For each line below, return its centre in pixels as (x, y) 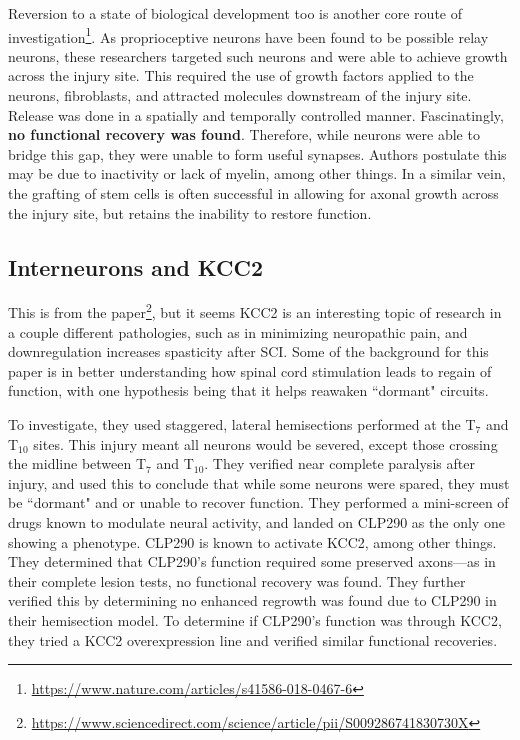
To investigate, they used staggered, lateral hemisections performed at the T (242, 424)
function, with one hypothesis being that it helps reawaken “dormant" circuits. (248, 390)
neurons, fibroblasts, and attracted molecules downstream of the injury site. (240, 95)
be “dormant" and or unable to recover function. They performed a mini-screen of (258, 502)
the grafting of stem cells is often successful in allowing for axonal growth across (253, 193)
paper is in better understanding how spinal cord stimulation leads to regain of (250, 370)
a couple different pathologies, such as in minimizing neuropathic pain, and (238, 331)
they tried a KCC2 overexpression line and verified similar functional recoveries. (253, 639)
